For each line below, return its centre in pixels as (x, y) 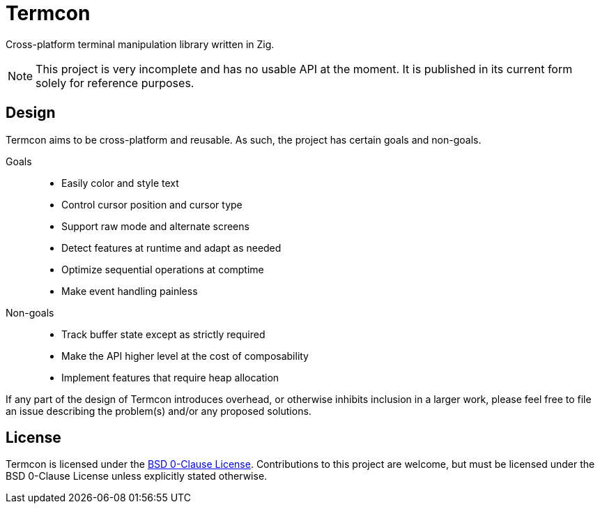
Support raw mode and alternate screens (155, 226)
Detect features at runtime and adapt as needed (171, 248)
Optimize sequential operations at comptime (163, 269)
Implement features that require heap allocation (170, 377)
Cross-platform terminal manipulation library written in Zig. (140, 44)
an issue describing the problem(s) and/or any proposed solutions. (159, 411)
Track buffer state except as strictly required (163, 334)
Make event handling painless (130, 291)
